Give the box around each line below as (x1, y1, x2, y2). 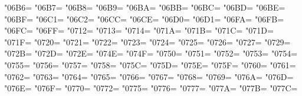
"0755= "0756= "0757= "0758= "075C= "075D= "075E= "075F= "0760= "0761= (4, 58, 296, 71)
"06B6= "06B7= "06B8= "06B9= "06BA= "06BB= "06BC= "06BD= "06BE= (4, 1, 285, 13)
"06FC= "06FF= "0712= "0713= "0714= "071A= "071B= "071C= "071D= (4, 24, 274, 37)
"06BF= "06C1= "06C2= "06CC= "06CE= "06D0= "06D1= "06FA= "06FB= (4, 12, 284, 25)
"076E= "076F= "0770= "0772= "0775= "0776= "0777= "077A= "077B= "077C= (4, 82, 298, 94)
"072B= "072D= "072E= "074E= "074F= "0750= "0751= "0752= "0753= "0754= (4, 47, 298, 59)
